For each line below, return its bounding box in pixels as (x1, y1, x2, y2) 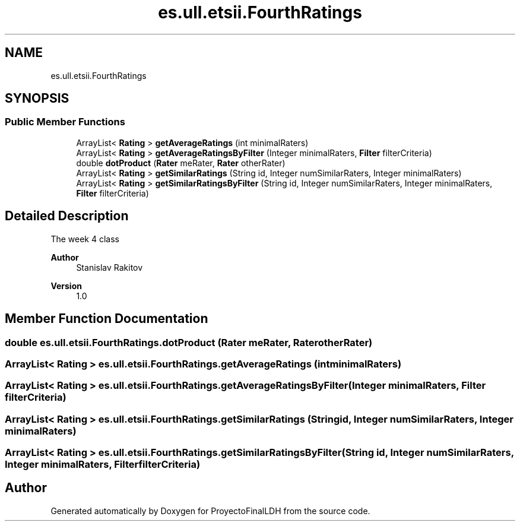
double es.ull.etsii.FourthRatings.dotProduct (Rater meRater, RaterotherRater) (5, 336, 373, 348)
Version (50, 280, 82, 291)
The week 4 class (50, 233, 119, 244)
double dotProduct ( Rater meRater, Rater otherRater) (76, 157, 286, 168)
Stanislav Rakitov (76, 262, 143, 272)
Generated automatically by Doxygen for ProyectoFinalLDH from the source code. (50, 505, 370, 516)
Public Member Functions (5, 116, 125, 128)
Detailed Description (5, 208, 129, 224)
